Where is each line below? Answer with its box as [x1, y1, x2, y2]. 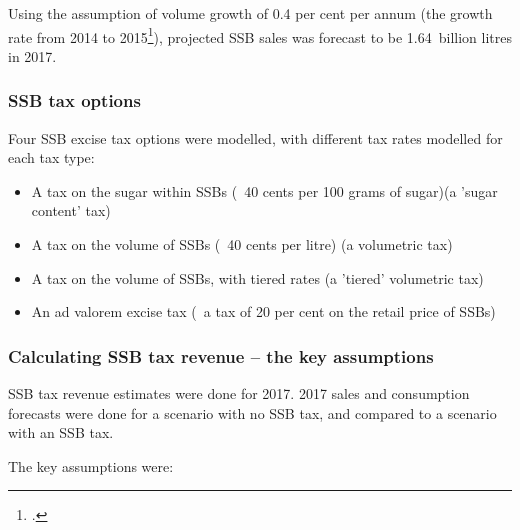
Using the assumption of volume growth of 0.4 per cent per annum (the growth [8, 3, 493, 23]
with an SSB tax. [8, 422, 114, 443]
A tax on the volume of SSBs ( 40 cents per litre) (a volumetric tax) [31, 234, 453, 255]
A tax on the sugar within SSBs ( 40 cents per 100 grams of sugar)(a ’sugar [31, 180, 498, 201]
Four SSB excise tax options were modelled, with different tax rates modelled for [8, 127, 503, 148]
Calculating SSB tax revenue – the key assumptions [8, 343, 434, 368]
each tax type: [8, 147, 95, 168]
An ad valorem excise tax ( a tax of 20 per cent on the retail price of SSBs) [31, 301, 496, 322]
